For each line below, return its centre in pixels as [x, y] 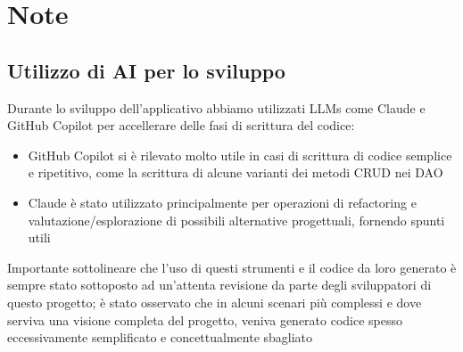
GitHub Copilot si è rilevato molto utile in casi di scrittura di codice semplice [240, 155]
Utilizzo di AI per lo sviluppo [146, 70]
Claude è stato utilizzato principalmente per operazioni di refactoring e [222, 202]
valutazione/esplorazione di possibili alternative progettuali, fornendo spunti [236, 220]
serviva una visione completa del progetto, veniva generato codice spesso [205, 319]
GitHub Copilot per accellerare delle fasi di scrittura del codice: [181, 125]
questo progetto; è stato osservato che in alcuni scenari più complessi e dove [215, 302]
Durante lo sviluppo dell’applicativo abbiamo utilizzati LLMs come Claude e [216, 107]
